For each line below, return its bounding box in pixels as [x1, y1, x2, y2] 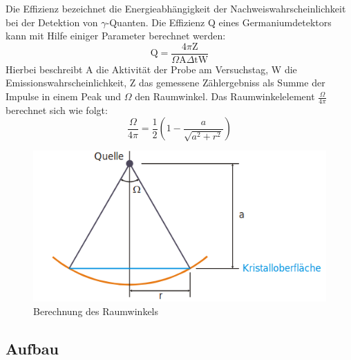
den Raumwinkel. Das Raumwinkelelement [135, 89, 315, 104]
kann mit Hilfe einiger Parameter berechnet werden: [6, 28, 226, 43]
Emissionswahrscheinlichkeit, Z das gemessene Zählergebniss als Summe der [6, 75, 325, 90]
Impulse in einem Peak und [6, 89, 122, 104]
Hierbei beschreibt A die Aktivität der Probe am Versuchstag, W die [6, 61, 297, 76]
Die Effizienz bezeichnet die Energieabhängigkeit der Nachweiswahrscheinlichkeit [6, 1, 346, 15]
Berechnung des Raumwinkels [33, 303, 159, 318]
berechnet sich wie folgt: [6, 102, 108, 117]
